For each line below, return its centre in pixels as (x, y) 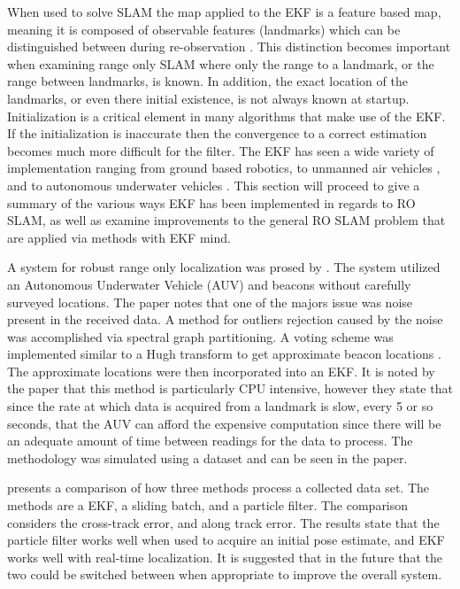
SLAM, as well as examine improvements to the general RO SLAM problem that (226, 220)
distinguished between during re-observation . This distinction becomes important (229, 46)
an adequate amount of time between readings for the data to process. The (210, 441)
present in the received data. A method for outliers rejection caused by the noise (225, 319)
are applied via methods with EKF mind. (119, 237)
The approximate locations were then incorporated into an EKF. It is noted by (221, 371)
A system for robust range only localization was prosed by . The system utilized (224, 267)
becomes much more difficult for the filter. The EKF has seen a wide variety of (221, 150)
